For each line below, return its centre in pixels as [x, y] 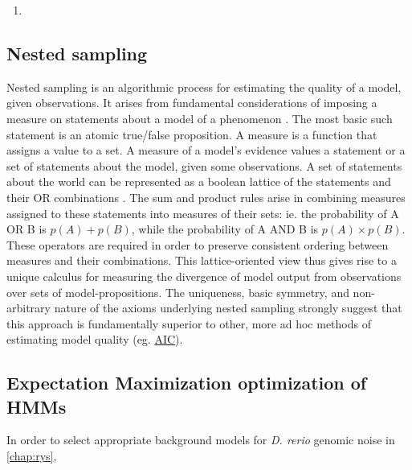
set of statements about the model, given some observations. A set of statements [204, 165]
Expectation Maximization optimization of [187, 383]
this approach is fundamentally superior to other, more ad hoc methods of [189, 323]
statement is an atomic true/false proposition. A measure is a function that [192, 134]
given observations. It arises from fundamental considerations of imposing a [192, 103]
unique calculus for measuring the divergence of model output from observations [204, 276]
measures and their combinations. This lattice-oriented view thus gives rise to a [202, 260]
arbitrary [29, 308]
